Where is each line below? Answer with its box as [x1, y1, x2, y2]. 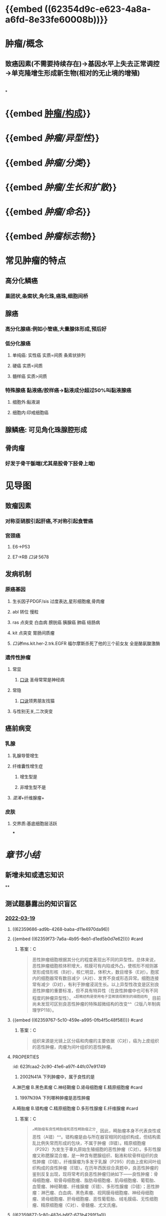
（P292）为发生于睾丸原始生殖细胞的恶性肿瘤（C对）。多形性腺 [32, 1146, 162, 1152]
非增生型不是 [19, 784, 46, 790]
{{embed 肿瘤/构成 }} [5, 108, 91, 120]
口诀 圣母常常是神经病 [19, 676, 65, 682]
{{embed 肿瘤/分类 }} [5, 157, 91, 168]
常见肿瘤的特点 [5, 255, 66, 266]
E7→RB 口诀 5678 [12, 554, 49, 560]
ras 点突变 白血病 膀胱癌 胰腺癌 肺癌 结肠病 [12, 619, 100, 625]
